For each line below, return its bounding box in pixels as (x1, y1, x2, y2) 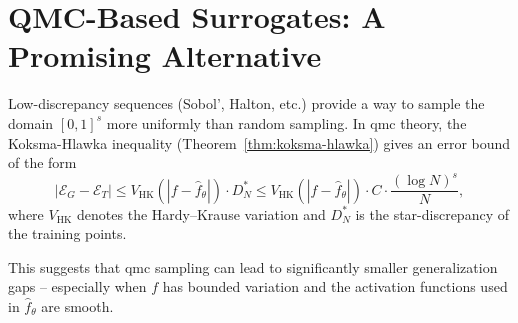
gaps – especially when (8, 276, 147, 297)
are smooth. (41, 296, 114, 317)
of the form (8, 152, 77, 173)
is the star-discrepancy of (355, 203, 509, 224)
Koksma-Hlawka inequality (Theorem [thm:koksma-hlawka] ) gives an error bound (8, 132, 511, 153)
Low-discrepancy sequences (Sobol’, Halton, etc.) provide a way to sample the (8, 93, 485, 114)
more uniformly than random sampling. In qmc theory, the (106, 112, 467, 133)
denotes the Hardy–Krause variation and (77, 203, 326, 224)
